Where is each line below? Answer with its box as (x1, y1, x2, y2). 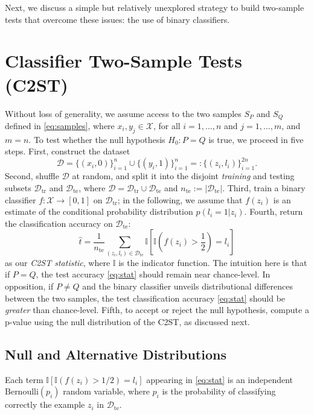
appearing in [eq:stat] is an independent (146, 373, 293, 385)
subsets (5, 182, 31, 194)
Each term (5, 373, 43, 385)
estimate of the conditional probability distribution (5, 205, 193, 218)
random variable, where (63, 385, 150, 398)
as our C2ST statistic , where (5, 256, 111, 268)
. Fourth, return (244, 205, 303, 218)
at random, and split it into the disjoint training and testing (72, 169, 295, 182)
